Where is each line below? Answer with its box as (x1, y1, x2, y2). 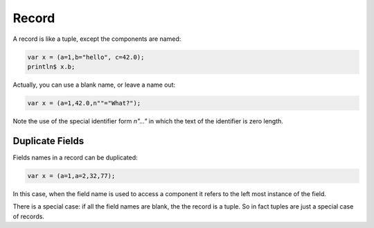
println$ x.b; (27, 62, 75, 71)
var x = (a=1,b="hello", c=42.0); (27, 53, 145, 61)
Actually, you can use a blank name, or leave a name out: (12, 80, 176, 89)
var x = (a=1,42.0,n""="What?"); (27, 99, 141, 107)
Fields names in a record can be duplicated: (12, 153, 138, 161)
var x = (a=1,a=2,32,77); (27, 172, 116, 179)
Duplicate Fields (12, 135, 84, 147)
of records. (12, 212, 45, 220)
